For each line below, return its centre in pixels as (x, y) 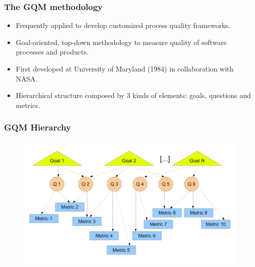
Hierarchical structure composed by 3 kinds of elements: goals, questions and (133, 95)
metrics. (28, 105)
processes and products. (52, 52)
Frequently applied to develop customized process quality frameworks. (123, 25)
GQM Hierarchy (37, 127)
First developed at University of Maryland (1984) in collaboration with (124, 68)
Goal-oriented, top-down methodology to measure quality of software (121, 42)
